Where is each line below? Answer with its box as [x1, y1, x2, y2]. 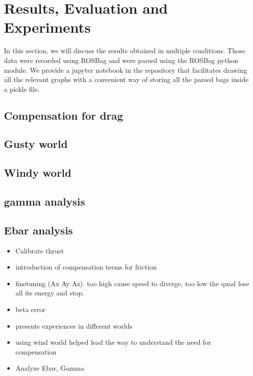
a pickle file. [4, 84, 40, 94]
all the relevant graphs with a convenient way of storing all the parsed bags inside [4, 74, 249, 84]
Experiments [4, 17, 91, 37]
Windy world [4, 165, 72, 180]
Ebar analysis [4, 222, 73, 237]
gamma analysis [4, 194, 85, 209]
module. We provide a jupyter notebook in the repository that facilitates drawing [4, 64, 247, 75]
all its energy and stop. [15, 288, 84, 298]
